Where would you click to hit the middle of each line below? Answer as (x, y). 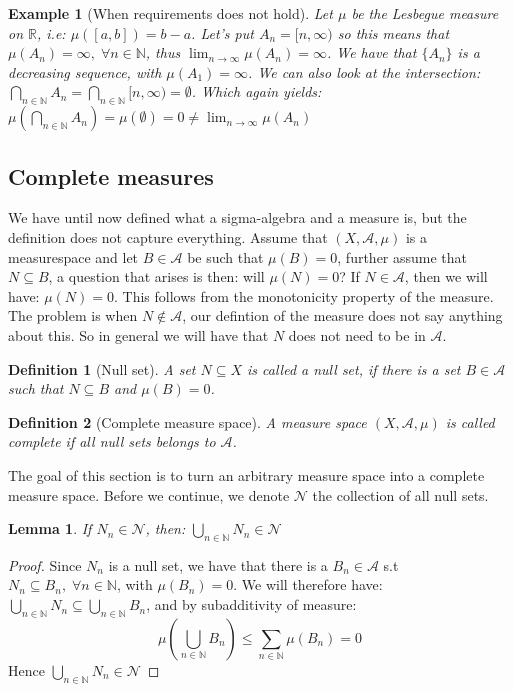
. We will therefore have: (308, 584)
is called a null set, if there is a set (354, 368)
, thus (163, 52)
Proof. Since (45, 564)
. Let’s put (222, 32)
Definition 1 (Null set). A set (102, 368)
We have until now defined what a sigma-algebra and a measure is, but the (237, 217)
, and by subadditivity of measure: (251, 604)
